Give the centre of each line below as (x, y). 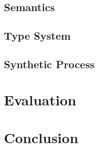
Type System (37, 36)
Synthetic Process (49, 64)
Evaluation (40, 99)
